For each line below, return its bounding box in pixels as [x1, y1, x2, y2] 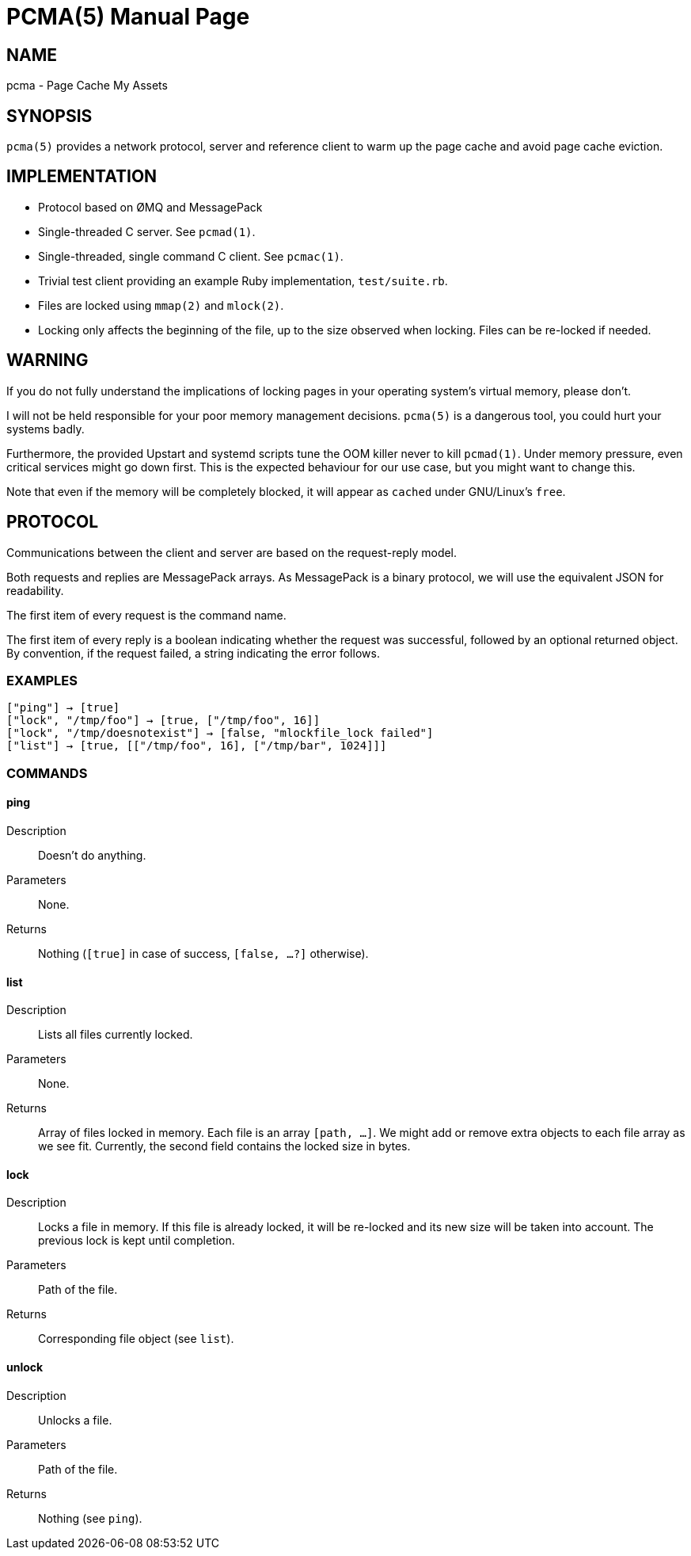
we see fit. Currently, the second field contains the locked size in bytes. [38, 1139, 411, 1154]
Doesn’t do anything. [38, 848, 146, 862]
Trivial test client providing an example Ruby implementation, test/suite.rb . [38, 273, 448, 288]
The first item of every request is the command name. [6, 608, 287, 622]
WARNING [6, 350, 89, 371]
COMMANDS [6, 765, 88, 781]
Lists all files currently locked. [38, 1028, 193, 1042]
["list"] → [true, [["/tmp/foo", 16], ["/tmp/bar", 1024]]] [6, 739, 387, 753]
